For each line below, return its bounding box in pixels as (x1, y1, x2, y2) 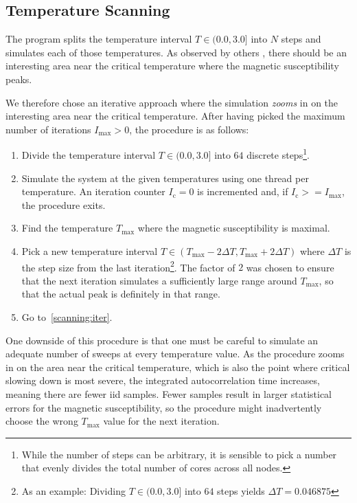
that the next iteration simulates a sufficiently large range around (21, 273, 297, 287)
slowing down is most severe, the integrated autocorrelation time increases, (5, 373, 320, 388)
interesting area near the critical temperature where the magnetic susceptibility (5, 58, 339, 73)
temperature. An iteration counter (21, 184, 165, 199)
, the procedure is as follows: (129, 122, 249, 136)
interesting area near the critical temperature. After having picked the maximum (5, 109, 345, 123)
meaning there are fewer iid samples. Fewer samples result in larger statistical (5, 386, 332, 401)
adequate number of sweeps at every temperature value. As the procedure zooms (5, 346, 345, 361)
